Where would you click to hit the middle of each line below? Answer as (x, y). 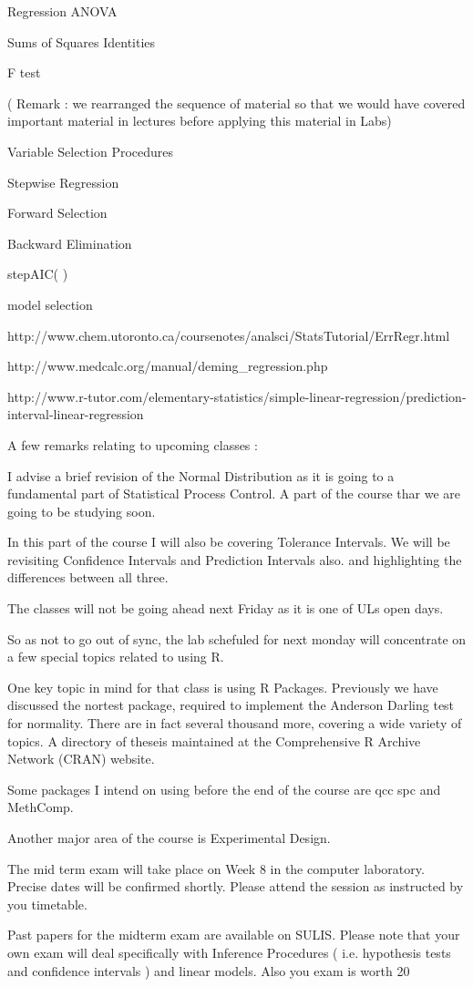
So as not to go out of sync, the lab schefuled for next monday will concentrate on (237, 638)
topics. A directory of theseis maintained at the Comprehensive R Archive (214, 740)
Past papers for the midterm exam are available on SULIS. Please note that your (234, 935)
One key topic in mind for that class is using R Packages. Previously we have (223, 687)
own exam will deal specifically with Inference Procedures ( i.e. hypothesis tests (229, 952)
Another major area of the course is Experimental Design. (169, 838)
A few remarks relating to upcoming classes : (133, 444)
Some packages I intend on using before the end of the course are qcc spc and (224, 789)
